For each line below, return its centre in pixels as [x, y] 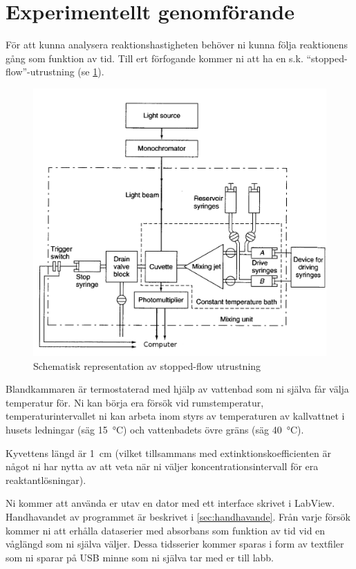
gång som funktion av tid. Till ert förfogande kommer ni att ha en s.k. [154, 58]
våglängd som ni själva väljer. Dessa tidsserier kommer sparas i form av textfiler [175, 544]
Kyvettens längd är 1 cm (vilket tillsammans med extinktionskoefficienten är [168, 453]
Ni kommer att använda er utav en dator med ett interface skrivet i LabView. [170, 503]
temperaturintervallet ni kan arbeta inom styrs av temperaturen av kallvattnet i [175, 416]
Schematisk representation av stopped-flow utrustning [147, 365]
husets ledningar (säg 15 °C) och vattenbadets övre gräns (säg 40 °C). [155, 430]
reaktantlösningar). [46, 479]
